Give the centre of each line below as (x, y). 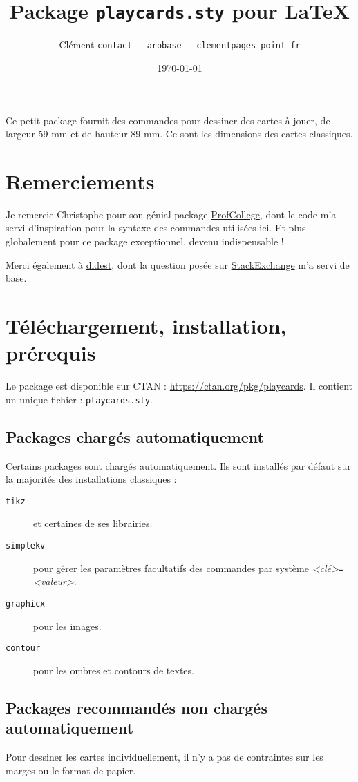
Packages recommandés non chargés (136, 707)
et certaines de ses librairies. (93, 523)
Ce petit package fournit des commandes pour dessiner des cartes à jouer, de (168, 120)
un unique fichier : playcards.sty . (79, 399)
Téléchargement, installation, (146, 325)
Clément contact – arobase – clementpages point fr (180, 45)
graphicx (26, 603)
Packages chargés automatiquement (135, 436)
